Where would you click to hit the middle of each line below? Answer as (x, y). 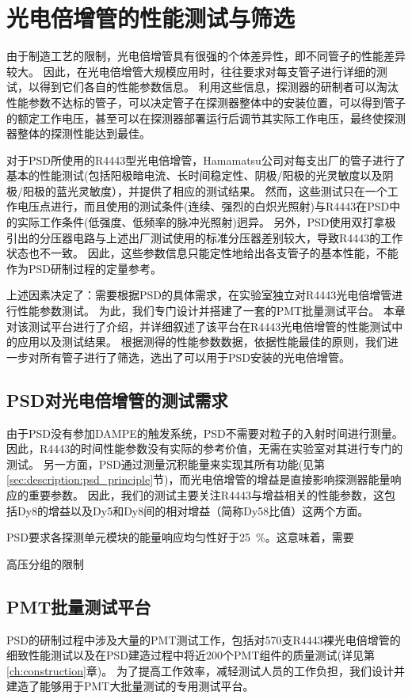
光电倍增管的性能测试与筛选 (151, 18)
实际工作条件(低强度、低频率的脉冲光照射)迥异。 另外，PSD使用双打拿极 (206, 222)
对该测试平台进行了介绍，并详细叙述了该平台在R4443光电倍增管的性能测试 (199, 326)
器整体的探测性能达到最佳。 (78, 133)
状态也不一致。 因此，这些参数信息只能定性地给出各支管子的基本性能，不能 (202, 253)
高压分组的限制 (45, 563)
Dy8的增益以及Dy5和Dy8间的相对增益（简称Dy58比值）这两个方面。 (193, 510)
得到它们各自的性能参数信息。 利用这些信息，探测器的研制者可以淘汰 (219, 87)
